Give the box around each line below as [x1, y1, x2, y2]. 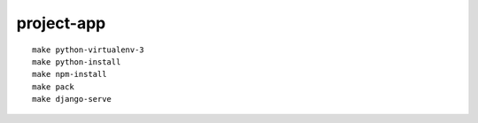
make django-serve [32, 94, 112, 104]
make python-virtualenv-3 [32, 44, 145, 55]
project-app [16, 13, 106, 33]
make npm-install [32, 69, 107, 80]
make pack [32, 81, 74, 92]
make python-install [32, 57, 121, 66]
